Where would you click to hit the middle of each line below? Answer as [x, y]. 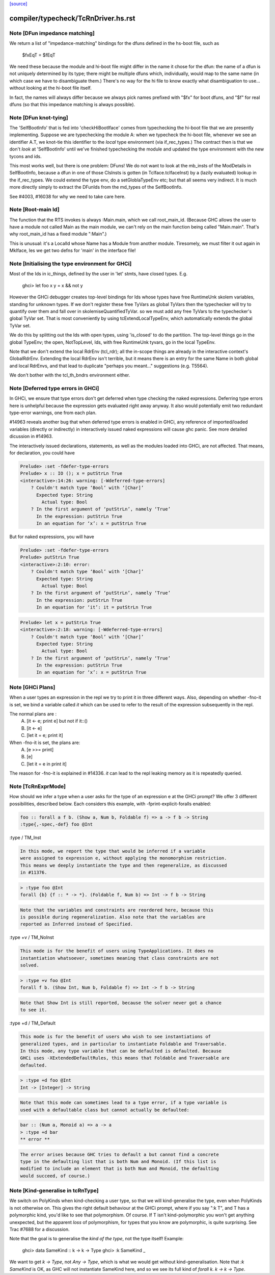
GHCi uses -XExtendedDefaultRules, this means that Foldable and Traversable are [125, 1058]
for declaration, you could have [42, 453]
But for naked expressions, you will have [52, 537]
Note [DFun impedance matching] [52, 33]
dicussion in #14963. [31, 437]
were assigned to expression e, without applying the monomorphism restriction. [123, 858]
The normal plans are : [33, 713]
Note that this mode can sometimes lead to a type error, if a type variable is [123, 1103]
